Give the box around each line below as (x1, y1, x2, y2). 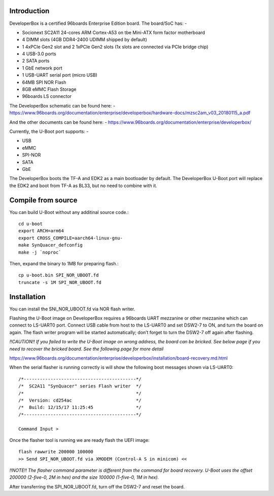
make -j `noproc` (18, 249, 61, 255)
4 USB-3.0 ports (22, 51, 56, 57)
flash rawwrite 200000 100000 (18, 449, 94, 455)
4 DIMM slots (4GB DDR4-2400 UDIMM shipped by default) (22, 37, 147, 43)
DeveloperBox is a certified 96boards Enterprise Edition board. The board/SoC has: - (9, 20, 187, 26)
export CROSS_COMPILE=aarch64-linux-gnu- (18, 235, 123, 241)
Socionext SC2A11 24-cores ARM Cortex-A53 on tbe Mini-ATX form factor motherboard (22, 29, 205, 36)
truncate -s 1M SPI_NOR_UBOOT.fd (18, 279, 101, 285)
